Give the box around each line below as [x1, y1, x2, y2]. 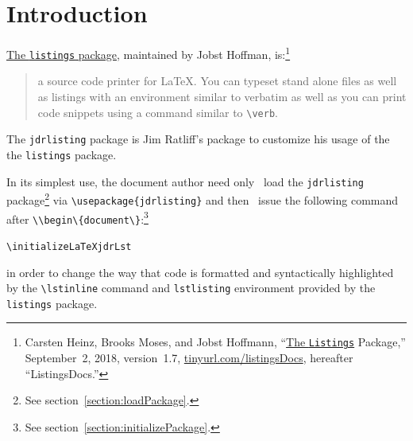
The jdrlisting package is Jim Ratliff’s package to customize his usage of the [6, 131, 390, 147]
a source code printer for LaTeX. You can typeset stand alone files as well [37, 72, 397, 89]
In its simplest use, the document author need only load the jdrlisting [6, 173, 364, 189]
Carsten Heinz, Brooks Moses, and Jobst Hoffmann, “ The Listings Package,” [25, 334, 406, 350]
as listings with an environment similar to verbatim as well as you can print [37, 88, 407, 105]
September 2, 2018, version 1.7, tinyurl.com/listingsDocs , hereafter [25, 349, 353, 366]
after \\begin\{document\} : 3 [6, 208, 149, 227]
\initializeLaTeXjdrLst [6, 240, 132, 252]
